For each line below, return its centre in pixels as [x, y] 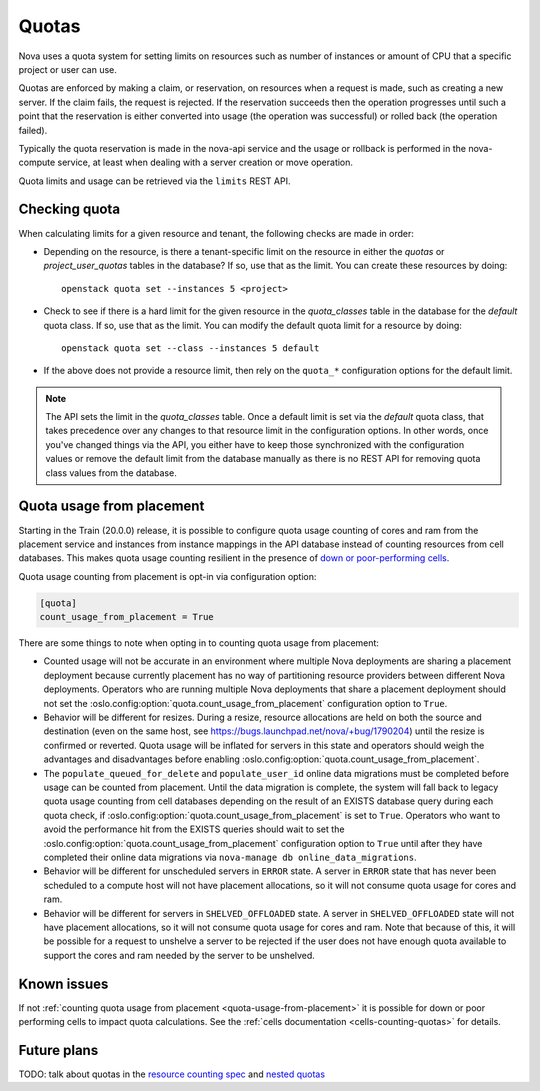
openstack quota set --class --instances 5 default [190, 348]
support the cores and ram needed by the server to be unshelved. [179, 955]
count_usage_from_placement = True [126, 617]
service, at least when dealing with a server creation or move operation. [205, 162]
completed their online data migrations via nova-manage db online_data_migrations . [230, 857]
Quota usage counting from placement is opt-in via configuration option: [167, 576]
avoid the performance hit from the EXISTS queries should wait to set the [194, 829]
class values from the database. [111, 472]
